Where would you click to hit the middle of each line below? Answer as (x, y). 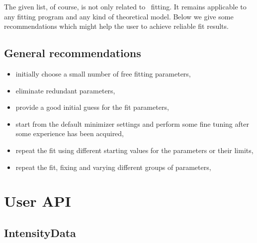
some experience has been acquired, (70, 133)
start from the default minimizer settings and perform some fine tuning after (132, 123)
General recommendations (73, 53)
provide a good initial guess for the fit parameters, (92, 107)
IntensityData (40, 232)
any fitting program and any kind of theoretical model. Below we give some (119, 16)
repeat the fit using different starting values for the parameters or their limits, (134, 150)
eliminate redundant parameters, (65, 90)
